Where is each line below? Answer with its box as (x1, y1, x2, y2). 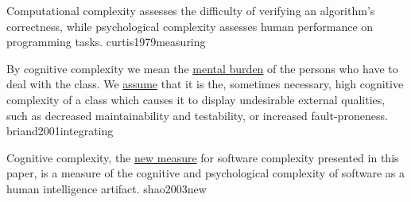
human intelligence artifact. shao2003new (6, 180, 207, 196)
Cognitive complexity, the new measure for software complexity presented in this (6, 149, 399, 165)
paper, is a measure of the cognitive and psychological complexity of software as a (6, 165, 405, 181)
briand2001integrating (6, 122, 114, 139)
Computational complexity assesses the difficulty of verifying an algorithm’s (6, 2, 375, 18)
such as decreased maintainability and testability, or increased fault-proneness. (6, 107, 388, 123)
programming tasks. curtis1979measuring (6, 33, 206, 50)
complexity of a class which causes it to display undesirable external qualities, (6, 91, 386, 107)
